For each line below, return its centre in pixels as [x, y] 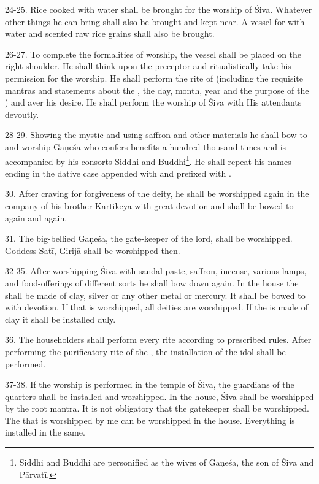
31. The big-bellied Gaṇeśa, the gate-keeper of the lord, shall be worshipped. [149, 238]
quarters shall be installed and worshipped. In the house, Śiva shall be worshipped [159, 396]
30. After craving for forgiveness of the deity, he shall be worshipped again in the [157, 194]
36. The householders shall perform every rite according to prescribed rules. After [158, 340]
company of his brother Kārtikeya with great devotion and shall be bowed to [149, 205]
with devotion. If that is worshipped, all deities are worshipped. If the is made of [157, 307]
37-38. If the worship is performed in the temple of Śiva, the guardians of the [150, 384]
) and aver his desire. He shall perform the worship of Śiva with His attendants [153, 102]
